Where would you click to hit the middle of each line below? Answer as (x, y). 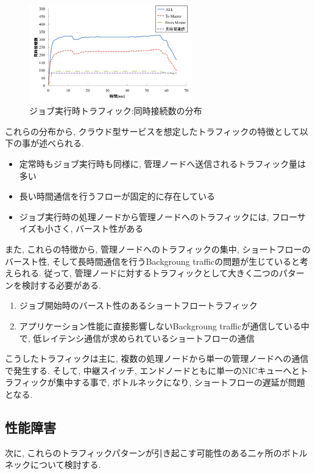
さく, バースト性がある (98, 228)
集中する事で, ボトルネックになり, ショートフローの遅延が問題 (180, 382)
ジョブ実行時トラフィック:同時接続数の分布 (116, 111)
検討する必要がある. (61, 285)
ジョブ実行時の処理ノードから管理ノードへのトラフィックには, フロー (158, 216)
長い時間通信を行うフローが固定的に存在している (117, 196)
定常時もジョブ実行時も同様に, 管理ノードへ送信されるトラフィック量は (163, 163)
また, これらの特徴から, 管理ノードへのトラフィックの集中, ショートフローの (158, 249)
